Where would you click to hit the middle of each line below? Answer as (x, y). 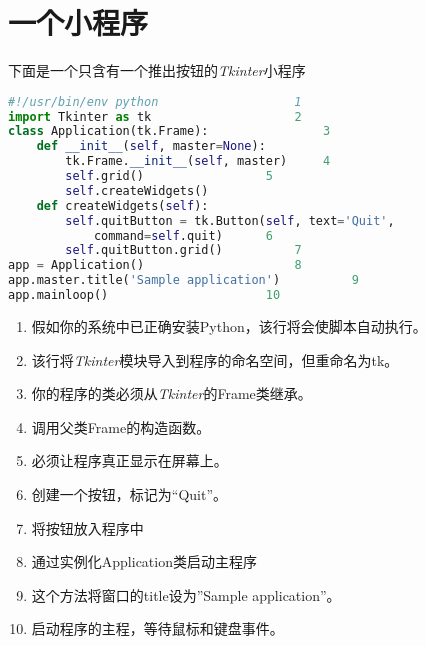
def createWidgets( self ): (122, 205)
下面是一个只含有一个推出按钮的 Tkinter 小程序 (157, 70)
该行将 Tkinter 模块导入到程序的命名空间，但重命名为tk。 (215, 359)
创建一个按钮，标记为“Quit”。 (129, 493)
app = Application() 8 (155, 265)
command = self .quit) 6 (183, 235)
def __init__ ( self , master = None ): (151, 146)
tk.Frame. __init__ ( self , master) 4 (198, 161)
